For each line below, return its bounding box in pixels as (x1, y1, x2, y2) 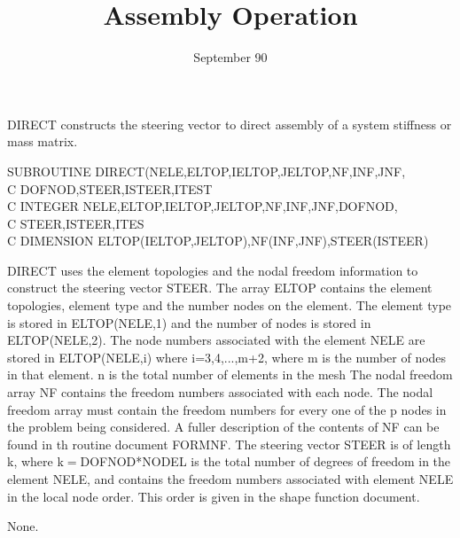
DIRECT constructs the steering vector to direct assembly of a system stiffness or (7, 114, 452, 133)
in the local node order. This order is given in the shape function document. (7, 487, 420, 505)
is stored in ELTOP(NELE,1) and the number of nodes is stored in (7, 313, 371, 331)
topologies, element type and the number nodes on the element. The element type (7, 296, 452, 315)
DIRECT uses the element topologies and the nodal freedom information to (7, 261, 418, 279)
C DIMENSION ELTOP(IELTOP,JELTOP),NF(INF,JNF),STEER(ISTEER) (7, 231, 429, 250)
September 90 (193, 48, 268, 66)
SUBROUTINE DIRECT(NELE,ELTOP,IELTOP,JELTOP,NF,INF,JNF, (7, 161, 406, 180)
